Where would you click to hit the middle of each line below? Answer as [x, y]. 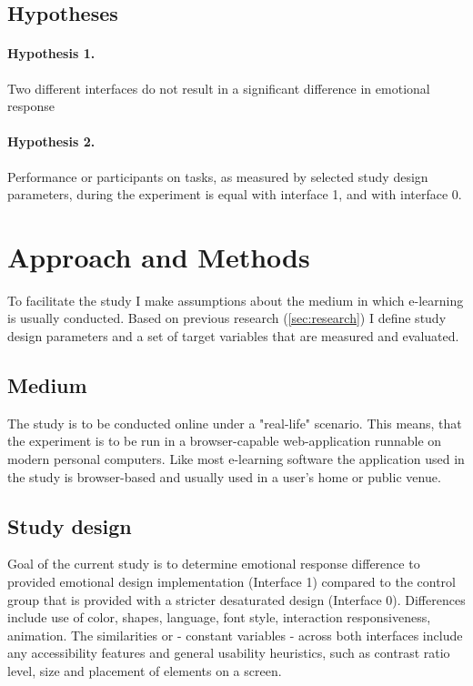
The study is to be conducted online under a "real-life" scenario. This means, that [235, 423]
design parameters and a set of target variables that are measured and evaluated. [233, 336]
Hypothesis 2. [51, 141]
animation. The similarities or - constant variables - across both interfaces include [235, 635]
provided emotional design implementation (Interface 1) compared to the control [231, 582]
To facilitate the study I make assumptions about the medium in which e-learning [236, 300]
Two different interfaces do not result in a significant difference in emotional [219, 88]
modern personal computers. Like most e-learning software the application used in [236, 459]
